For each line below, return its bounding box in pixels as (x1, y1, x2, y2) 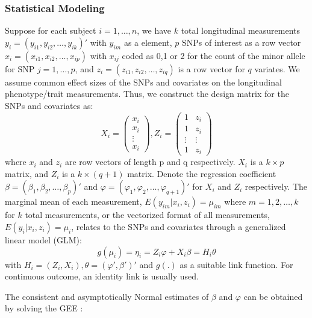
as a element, (123, 36, 172, 48)
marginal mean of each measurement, (5, 195, 142, 208)
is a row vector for (178, 62, 245, 75)
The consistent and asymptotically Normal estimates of (5, 290, 209, 302)
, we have (137, 24, 172, 37)
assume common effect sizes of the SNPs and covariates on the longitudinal (5, 75, 282, 88)
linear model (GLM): (5, 233, 82, 246)
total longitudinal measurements (181, 24, 301, 37)
